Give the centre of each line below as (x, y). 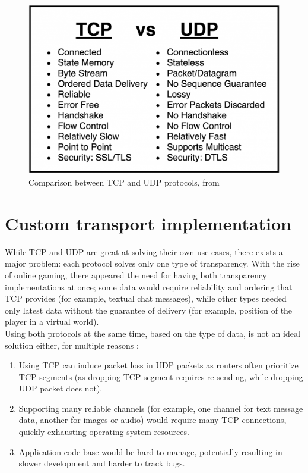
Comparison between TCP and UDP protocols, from (124, 182)
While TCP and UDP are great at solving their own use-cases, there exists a (144, 251)
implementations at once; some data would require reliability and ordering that (149, 286)
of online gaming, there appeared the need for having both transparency (136, 275)
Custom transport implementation (148, 223)
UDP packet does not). (61, 388)
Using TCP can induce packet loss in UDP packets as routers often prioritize (158, 365)
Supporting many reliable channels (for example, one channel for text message (161, 408)
